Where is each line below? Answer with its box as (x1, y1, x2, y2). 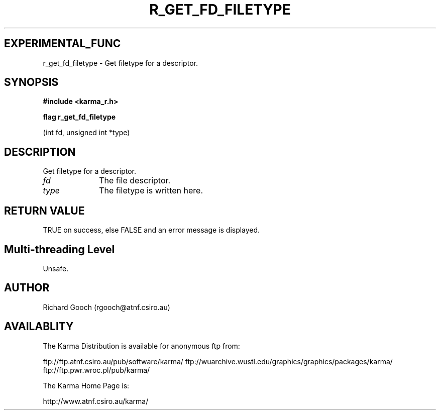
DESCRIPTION (4, 145, 76, 158)
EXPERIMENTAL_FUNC (4, 37, 121, 50)
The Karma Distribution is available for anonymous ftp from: (43, 341, 240, 350)
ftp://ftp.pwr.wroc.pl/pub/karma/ (43, 365, 150, 374)
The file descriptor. (99, 175, 171, 186)
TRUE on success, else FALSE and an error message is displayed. (43, 226, 260, 235)
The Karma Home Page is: (43, 381, 130, 390)
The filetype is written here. (99, 185, 203, 196)
